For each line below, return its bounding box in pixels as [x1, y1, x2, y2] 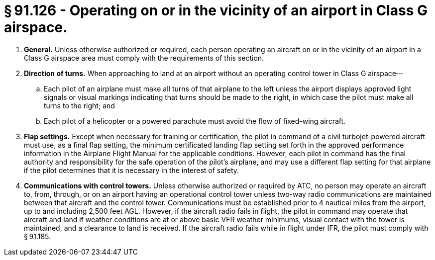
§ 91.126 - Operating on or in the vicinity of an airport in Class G [4, 2, 428, 19]
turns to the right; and [44, 101, 115, 110]
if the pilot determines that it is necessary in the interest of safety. [24, 166, 239, 174]
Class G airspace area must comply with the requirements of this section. [24, 53, 264, 62]
